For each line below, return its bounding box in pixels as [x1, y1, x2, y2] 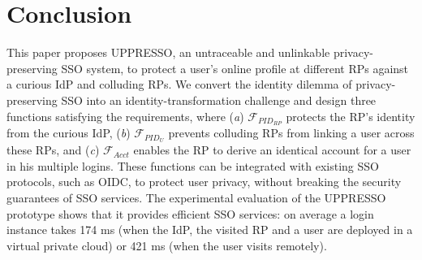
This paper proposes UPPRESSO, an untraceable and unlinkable [6, 44, 330, 61]
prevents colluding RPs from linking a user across [168, 124, 415, 141]
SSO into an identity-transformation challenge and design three [61, 91, 377, 108]
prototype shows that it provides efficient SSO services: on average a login [6, 205, 374, 222]
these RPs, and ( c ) [6, 141, 100, 158]
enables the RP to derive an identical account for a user [133, 141, 411, 158]
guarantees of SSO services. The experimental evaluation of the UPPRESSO [6, 189, 386, 206]
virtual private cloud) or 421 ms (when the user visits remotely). [6, 236, 327, 253]
